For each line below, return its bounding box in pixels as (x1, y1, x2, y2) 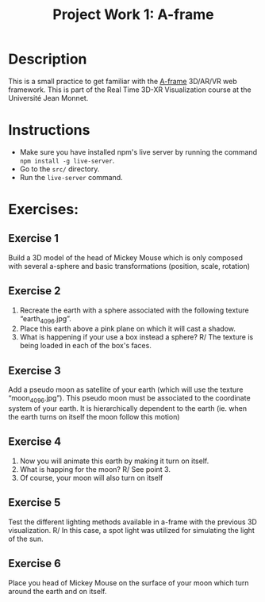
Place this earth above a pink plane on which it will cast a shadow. (19, 324, 236, 334)
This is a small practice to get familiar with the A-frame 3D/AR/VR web (8, 76, 238, 86)
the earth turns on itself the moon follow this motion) (8, 412, 180, 422)
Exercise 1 (8, 232, 60, 245)
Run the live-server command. (19, 172, 123, 182)
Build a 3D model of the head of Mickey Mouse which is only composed (8, 252, 244, 263)
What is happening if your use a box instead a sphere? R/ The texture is (19, 332, 254, 342)
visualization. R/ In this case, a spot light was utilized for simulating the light (8, 525, 255, 535)
